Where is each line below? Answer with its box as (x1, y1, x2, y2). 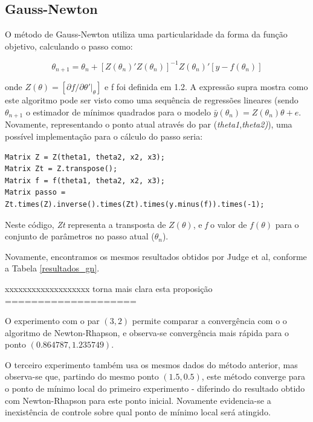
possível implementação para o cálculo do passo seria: (5, 129, 203, 142)
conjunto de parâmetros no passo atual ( (5, 230, 155, 242)
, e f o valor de (193, 218, 247, 230)
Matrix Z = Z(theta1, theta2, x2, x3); (5, 152, 165, 161)
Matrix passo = (5, 188, 66, 197)
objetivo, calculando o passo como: (5, 39, 133, 52)
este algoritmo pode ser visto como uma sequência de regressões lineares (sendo (5, 94, 298, 106)
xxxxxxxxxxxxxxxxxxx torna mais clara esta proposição (5, 282, 213, 294)
